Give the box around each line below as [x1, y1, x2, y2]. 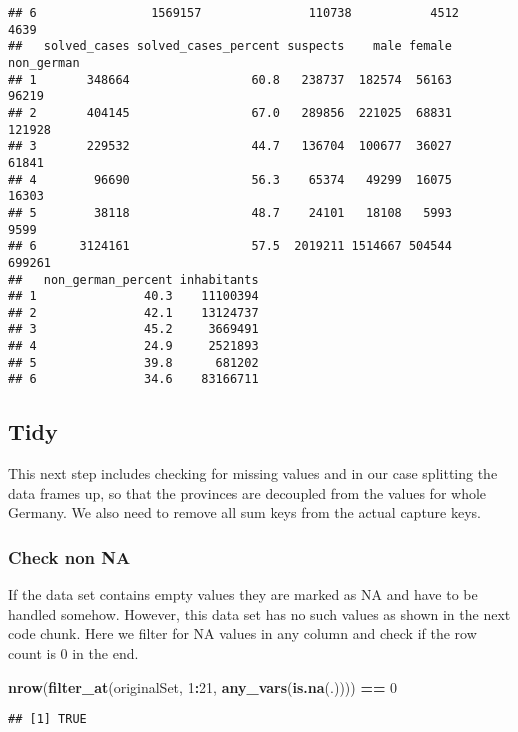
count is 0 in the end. [8, 643, 139, 664]
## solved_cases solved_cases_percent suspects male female [8, 39, 452, 54]
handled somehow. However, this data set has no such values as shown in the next [8, 603, 511, 624]
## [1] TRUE [8, 712, 87, 727]
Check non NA [8, 545, 131, 569]
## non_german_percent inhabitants [8, 272, 259, 287]
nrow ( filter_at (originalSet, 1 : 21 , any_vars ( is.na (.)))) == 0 [8, 676, 398, 697]
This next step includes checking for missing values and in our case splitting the [8, 463, 498, 484]
